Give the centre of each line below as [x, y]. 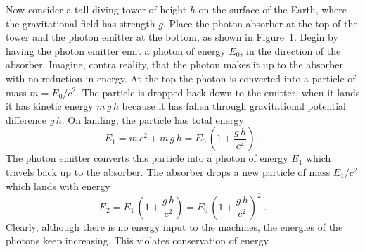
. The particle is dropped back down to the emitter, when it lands [218, 92]
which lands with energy [58, 185]
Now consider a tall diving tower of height [96, 9]
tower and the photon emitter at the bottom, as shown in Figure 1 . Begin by [172, 37]
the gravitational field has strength [81, 23]
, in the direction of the [290, 50]
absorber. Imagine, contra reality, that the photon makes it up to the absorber [174, 64]
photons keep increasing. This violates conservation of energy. [138, 240]
